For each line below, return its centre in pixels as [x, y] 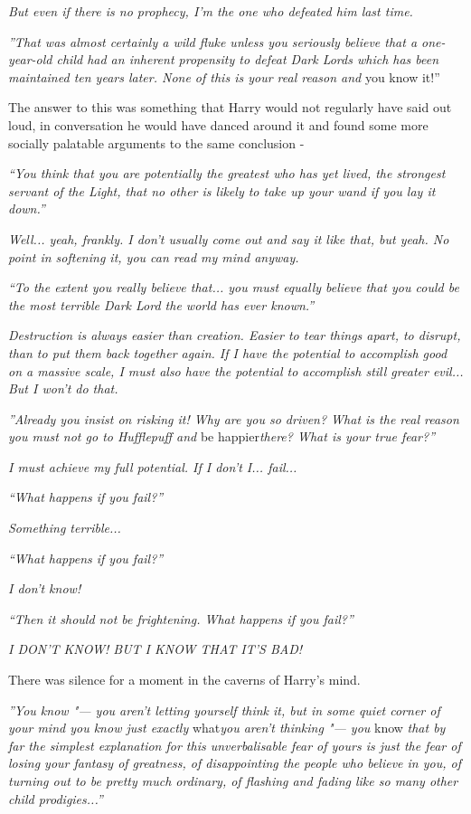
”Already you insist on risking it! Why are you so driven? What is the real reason [234, 418]
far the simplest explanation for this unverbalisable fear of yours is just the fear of [235, 745]
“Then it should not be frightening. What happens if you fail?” [181, 618]
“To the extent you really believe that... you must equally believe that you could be [234, 287]
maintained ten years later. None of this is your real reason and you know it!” [224, 76]
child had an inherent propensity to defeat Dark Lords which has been [248, 59]
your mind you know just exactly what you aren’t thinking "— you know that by [227, 728]
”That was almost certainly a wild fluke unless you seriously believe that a [213, 41]
